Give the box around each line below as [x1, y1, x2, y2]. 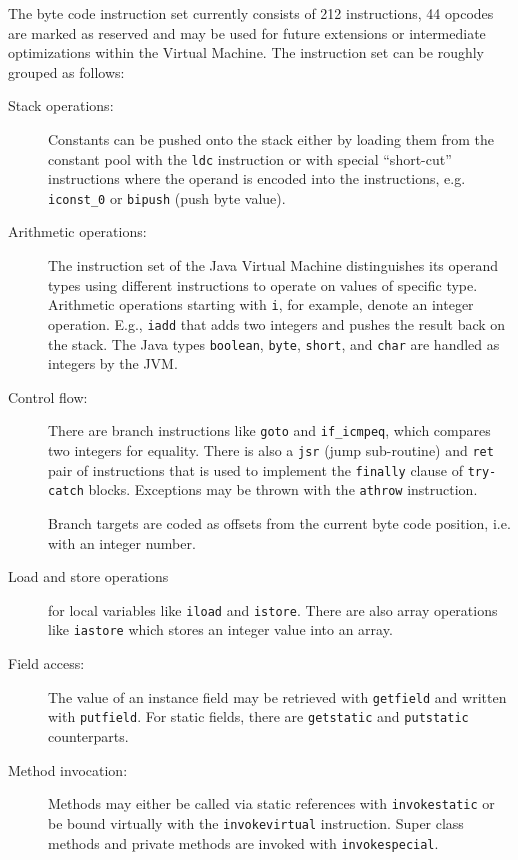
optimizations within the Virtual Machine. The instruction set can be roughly [8, 42, 484, 63]
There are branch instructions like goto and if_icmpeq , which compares [48, 420, 491, 441]
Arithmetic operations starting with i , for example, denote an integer [48, 294, 474, 315]
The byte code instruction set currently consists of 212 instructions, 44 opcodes [8, 3, 494, 23]
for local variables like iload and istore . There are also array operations [48, 599, 498, 620]
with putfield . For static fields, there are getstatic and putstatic [48, 706, 469, 727]
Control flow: [8, 386, 88, 407]
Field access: [8, 653, 85, 674]
